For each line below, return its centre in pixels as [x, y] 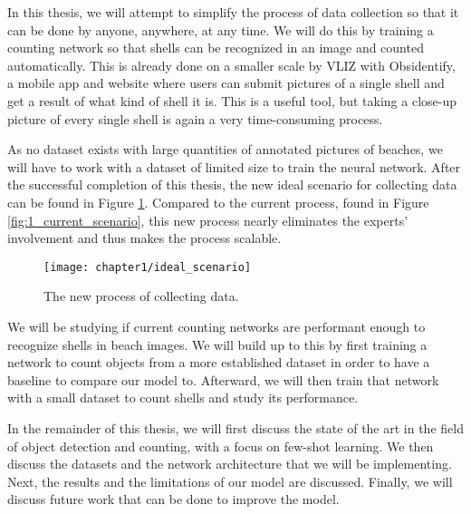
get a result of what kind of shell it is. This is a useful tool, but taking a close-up [232, 100]
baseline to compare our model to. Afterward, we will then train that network [223, 379]
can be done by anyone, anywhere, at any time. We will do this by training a [221, 29]
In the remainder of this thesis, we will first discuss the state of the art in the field [235, 427]
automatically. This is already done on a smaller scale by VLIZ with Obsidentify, [231, 65]
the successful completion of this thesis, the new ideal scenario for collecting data [232, 184]
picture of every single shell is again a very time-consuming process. [195, 118]
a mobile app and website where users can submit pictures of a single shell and [226, 83]
